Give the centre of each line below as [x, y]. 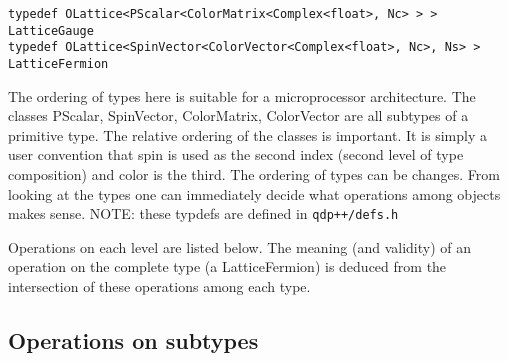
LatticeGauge [51, 30]
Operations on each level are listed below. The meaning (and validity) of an [240, 246]
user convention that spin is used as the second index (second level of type [236, 154]
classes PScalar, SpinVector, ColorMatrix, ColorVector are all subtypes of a [238, 115]
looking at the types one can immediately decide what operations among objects [254, 193]
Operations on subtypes [133, 340]
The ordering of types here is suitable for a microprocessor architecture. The [242, 95]
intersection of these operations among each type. [159, 286]
